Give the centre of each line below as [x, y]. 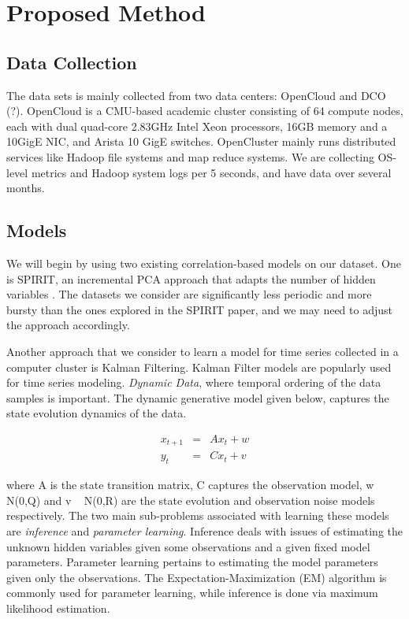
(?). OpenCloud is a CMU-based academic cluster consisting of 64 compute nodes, [205, 111]
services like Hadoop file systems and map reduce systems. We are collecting [190, 156]
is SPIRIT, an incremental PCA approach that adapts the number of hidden [191, 278]
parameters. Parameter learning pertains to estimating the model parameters [192, 562]
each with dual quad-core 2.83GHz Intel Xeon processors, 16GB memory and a [197, 126]
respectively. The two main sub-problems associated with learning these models [198, 515]
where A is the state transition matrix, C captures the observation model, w [190, 485]
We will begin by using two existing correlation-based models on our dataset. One [204, 263]
